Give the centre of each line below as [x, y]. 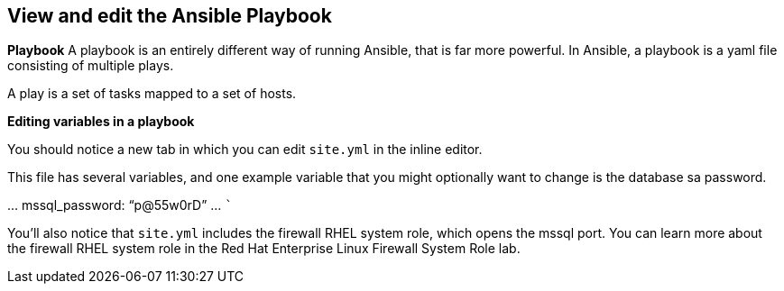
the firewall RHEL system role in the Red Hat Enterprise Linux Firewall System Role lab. [264, 249]
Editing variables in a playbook [101, 122]
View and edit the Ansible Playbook [170, 16]
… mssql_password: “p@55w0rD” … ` [120, 205]
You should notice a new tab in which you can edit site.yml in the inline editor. [245, 150]
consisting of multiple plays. [91, 66]
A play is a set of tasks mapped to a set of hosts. [152, 94]
